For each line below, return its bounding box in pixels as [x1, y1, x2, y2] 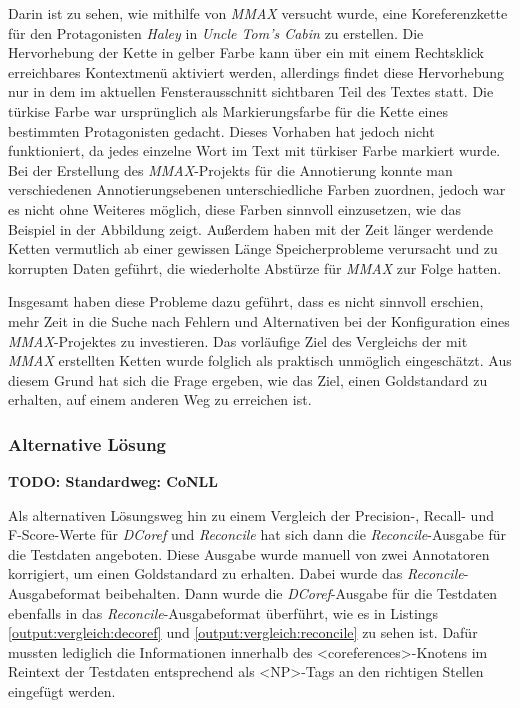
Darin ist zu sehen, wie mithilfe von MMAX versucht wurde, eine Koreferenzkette [8, 3, 508, 23]
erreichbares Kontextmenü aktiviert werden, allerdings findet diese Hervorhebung [8, 61, 505, 82]
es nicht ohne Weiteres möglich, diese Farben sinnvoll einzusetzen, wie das [8, 198, 461, 219]
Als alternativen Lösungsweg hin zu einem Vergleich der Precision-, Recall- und [8, 504, 494, 525]
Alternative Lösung [8, 431, 167, 456]
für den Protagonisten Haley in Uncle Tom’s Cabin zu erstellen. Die [8, 22, 424, 43]
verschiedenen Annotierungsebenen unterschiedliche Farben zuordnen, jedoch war [8, 179, 506, 200]
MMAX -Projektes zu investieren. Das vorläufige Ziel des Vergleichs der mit [8, 330, 468, 351]
